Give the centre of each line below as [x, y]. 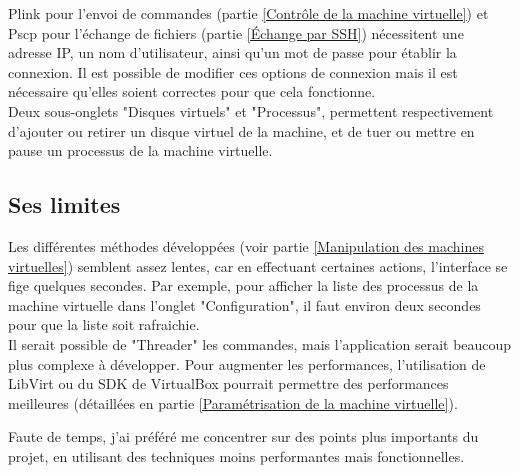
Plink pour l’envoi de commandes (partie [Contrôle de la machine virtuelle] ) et [248, 13]
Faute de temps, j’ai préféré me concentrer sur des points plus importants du [243, 436]
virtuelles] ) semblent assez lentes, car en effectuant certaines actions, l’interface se [258, 265]
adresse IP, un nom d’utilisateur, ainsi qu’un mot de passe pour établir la [232, 52]
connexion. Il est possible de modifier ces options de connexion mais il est [233, 71]
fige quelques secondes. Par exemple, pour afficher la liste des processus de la [243, 285]
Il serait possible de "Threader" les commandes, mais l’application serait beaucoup [260, 343]
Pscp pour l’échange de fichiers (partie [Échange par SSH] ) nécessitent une [236, 32]
